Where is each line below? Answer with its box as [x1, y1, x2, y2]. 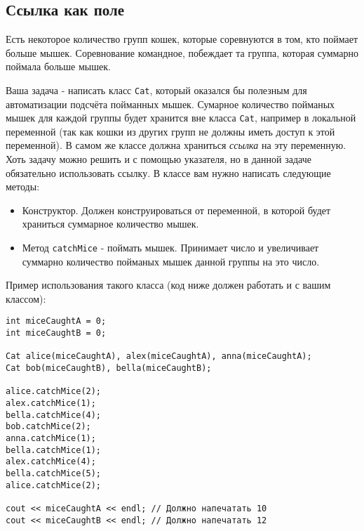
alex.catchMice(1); [6, 398, 96, 409]
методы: [6, 179, 40, 194]
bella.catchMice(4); [6, 409, 102, 420]
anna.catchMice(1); [6, 433, 96, 444]
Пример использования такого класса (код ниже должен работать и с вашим [6, 277, 331, 292]
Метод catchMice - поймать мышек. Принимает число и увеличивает [22, 240, 319, 255]
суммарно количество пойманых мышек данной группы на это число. [22, 254, 320, 268]
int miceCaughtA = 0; [6, 316, 107, 327]
